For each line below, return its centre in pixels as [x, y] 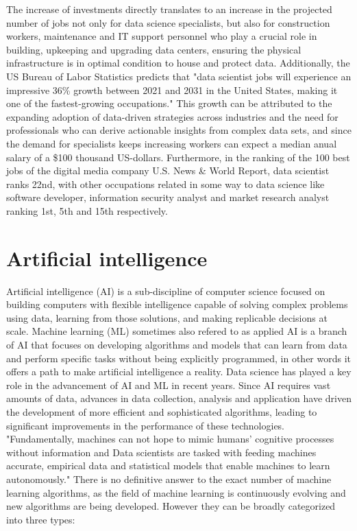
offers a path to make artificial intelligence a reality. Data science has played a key [179, 371]
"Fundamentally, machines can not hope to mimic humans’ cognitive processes [170, 439]
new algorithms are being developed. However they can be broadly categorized [171, 506]
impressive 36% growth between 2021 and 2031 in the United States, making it [172, 90]
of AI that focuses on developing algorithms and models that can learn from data [177, 344]
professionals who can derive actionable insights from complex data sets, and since [179, 130]
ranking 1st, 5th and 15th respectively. [87, 210]
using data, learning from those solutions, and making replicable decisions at [167, 317]
